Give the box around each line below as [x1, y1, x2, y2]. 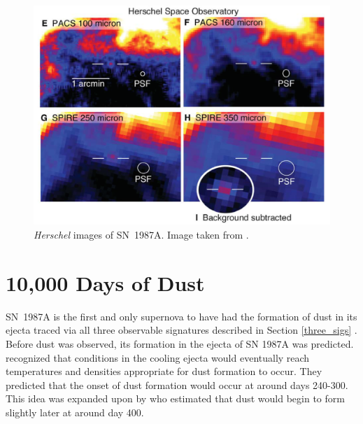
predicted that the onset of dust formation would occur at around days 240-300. [6, 377, 348, 392]
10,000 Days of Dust [6, 268, 205, 297]
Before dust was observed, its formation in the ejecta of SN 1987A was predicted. [6, 336, 354, 351]
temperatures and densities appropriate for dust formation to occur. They [6, 364, 322, 379]
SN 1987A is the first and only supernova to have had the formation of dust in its [6, 309, 357, 323]
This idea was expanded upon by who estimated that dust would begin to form [6, 391, 345, 406]
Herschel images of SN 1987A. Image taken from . [34, 227, 249, 242]
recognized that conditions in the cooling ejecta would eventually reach [6, 350, 310, 365]
